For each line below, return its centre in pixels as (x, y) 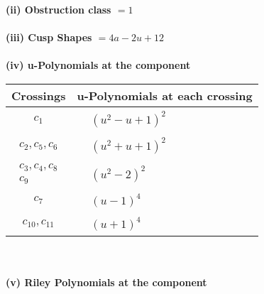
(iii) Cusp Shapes (49, 37)
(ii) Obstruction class (59, 9)
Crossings (39, 95)
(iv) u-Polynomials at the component (98, 65)
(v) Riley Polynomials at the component (106, 282)
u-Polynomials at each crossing (165, 95)
